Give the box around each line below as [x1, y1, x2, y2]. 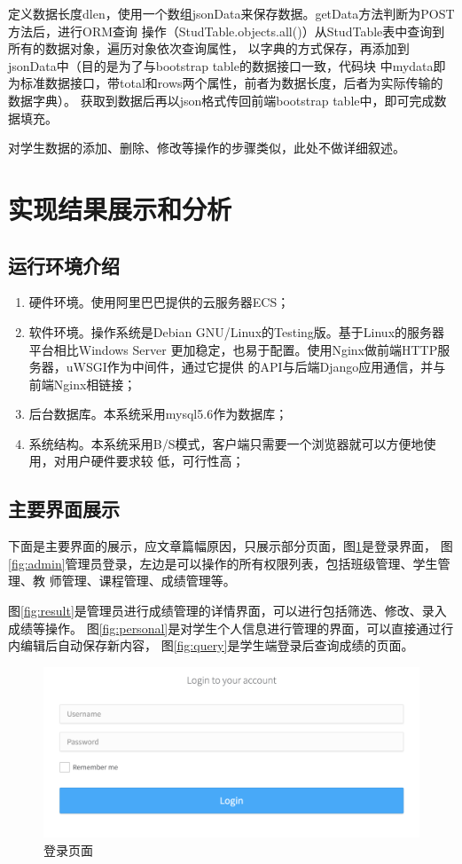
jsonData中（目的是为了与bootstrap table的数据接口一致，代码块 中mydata [8, 56, 434, 75]
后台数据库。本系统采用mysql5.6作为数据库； [28, 405, 288, 423]
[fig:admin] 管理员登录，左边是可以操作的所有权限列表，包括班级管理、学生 [8, 554, 438, 572]
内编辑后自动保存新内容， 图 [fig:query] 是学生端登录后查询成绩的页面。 [8, 636, 414, 655]
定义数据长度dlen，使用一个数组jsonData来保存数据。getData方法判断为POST [8, 4, 455, 22]
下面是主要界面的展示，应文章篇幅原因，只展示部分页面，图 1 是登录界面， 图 [8, 537, 453, 555]
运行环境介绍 [8, 251, 120, 279]
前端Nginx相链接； [28, 374, 137, 393]
